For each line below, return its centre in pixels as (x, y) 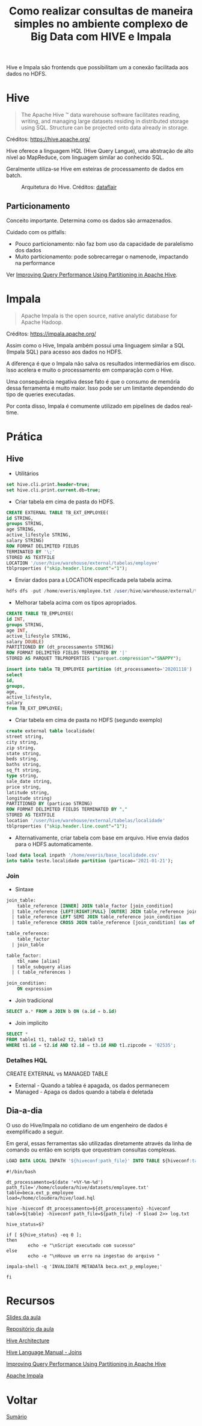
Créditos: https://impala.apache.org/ (51, 334)
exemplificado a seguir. (35, 1132)
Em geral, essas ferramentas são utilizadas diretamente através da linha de (99, 1143)
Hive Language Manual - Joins (44, 1353)
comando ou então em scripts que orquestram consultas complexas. (91, 1150)
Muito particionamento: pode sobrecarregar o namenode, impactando (102, 257)
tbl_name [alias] (39, 961)
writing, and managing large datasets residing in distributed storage (105, 121)
